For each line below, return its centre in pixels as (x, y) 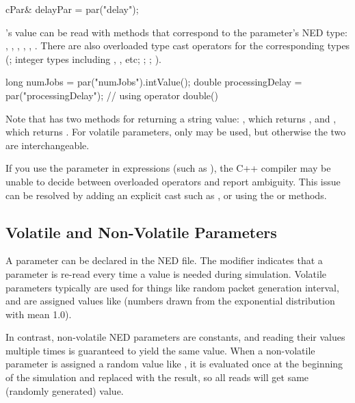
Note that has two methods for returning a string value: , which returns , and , (171, 118)
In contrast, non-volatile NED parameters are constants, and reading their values (175, 337)
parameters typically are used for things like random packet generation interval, (172, 287)
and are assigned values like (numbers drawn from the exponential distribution (170, 301)
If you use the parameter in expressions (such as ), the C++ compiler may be (168, 168)
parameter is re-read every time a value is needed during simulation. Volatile (166, 273)
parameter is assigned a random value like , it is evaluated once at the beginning (174, 364)
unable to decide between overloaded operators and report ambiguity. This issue (173, 181)
